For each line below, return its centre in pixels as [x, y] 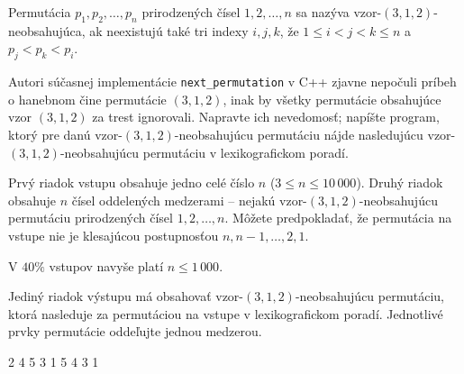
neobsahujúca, [47, 30]
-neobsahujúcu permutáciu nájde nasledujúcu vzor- [315, 135]
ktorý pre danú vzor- [65, 135]
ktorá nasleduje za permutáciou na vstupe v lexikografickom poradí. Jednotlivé [226, 313]
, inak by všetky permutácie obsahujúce [332, 99]
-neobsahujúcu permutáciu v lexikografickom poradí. [204, 152]
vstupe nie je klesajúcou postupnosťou [114, 235]
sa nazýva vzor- [339, 12]
